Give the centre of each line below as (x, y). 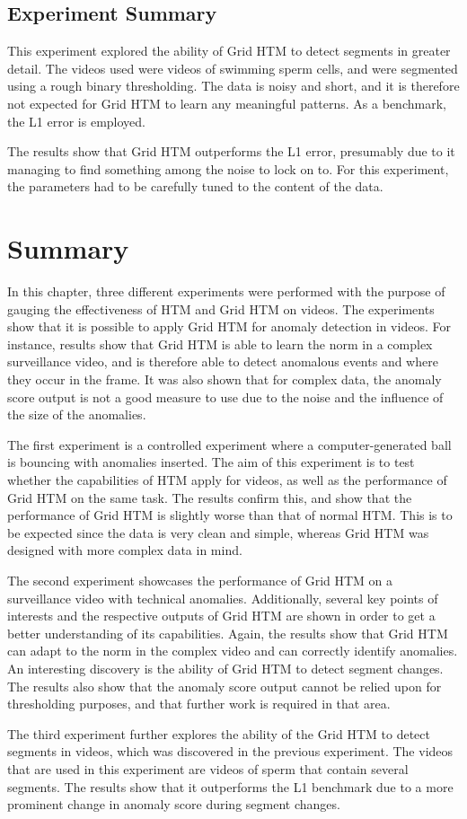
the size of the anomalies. (77, 414)
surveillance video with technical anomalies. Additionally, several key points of (223, 598)
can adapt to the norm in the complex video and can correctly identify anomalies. (233, 651)
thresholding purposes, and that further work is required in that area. (199, 704)
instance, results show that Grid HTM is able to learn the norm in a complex (220, 343)
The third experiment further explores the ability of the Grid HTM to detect (219, 733)
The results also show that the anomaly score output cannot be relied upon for (225, 686)
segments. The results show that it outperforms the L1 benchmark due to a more (230, 786)
